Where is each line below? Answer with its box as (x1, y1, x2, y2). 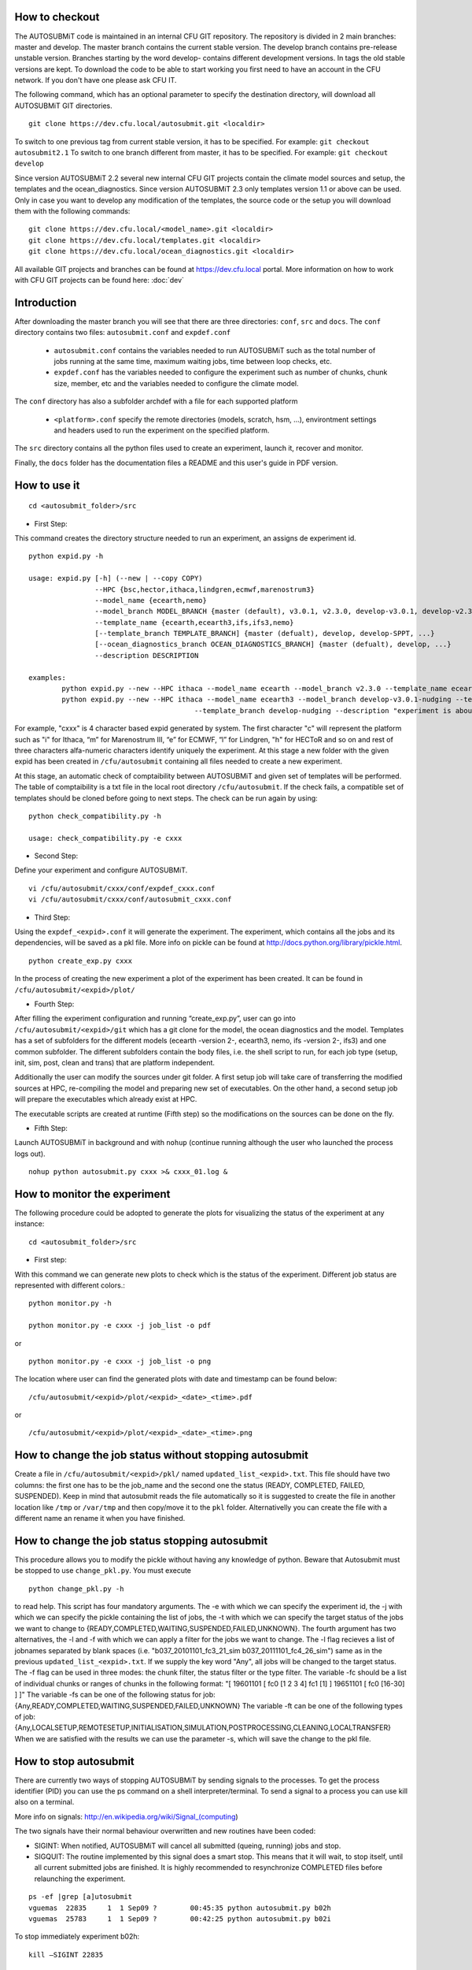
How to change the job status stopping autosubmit (14, 1533, 268, 1548)
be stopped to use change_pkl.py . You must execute (14, 1566, 192, 1575)
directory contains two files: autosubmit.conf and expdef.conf (14, 328, 231, 337)
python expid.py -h (28, 552, 104, 561)
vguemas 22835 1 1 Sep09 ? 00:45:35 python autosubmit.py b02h (28, 1903, 332, 1912)
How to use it (14, 478, 80, 492)
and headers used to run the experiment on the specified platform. (53, 426, 270, 435)
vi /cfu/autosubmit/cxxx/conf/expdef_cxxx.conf (28, 883, 216, 893)
